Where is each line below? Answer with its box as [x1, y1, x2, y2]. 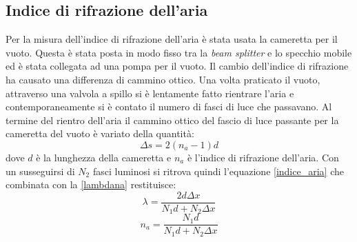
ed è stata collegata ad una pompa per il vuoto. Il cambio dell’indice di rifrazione [6, 59, 349, 73]
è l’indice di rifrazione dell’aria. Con [187, 150, 339, 164]
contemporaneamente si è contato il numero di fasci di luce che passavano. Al [6, 99, 332, 114]
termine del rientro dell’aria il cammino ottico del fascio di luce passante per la [6, 112, 339, 127]
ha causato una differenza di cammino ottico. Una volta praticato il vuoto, [6, 72, 320, 86]
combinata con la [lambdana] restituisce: [6, 177, 176, 192]
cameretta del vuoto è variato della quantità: [6, 126, 194, 141]
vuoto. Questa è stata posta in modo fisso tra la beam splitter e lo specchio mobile [6, 45, 352, 59]
